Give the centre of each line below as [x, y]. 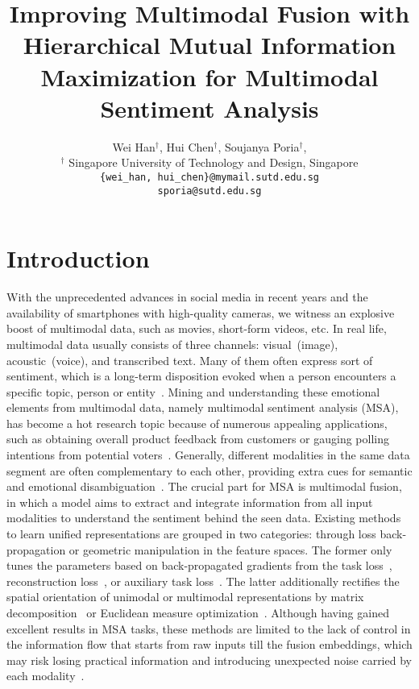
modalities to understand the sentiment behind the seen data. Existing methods [204, 518]
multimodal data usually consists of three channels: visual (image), [172, 344]
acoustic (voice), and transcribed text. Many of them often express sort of [190, 360]
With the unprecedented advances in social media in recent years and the [187, 297]
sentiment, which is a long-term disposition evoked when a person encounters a [201, 376]
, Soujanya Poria [259, 146]
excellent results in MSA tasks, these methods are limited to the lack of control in [209, 628]
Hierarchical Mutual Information [209, 45]
